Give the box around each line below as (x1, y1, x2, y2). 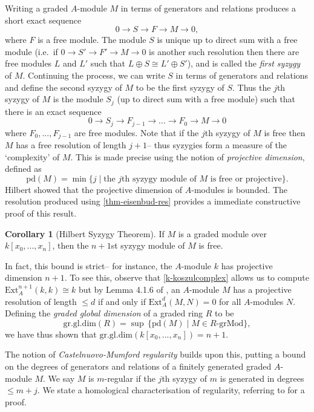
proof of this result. (5, 207, 77, 220)
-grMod (216, 319, 244, 328)
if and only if (98, 295, 146, 307)
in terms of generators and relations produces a (120, 2, 296, 14)
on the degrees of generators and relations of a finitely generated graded (5, 360, 272, 373)
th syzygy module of (122, 174, 197, 183)
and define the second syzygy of (5, 80, 122, 93)
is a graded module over (178, 227, 267, 240)
